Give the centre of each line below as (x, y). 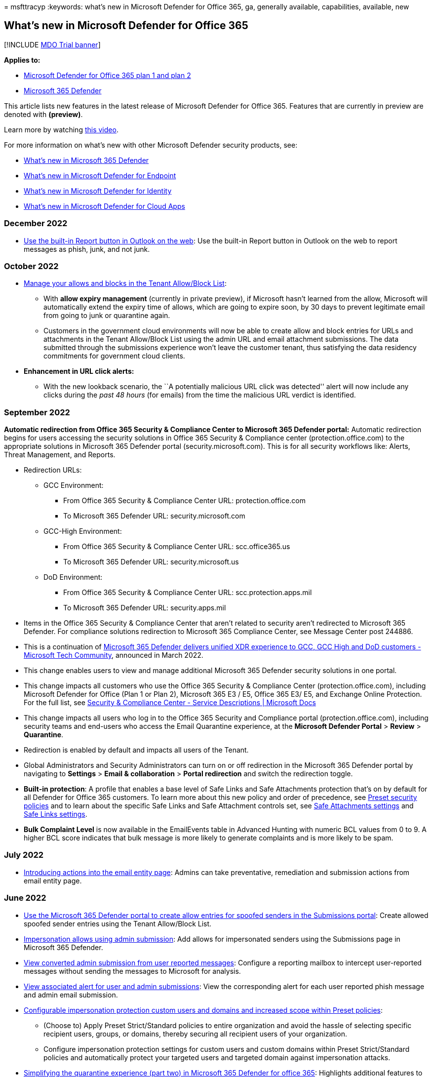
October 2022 (31, 266)
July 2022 (24, 855)
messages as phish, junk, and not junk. (87, 249)
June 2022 (25, 898)
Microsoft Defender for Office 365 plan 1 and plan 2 (107, 75)
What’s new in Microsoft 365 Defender (86, 160)
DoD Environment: (73, 577)
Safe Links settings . (56, 814)
